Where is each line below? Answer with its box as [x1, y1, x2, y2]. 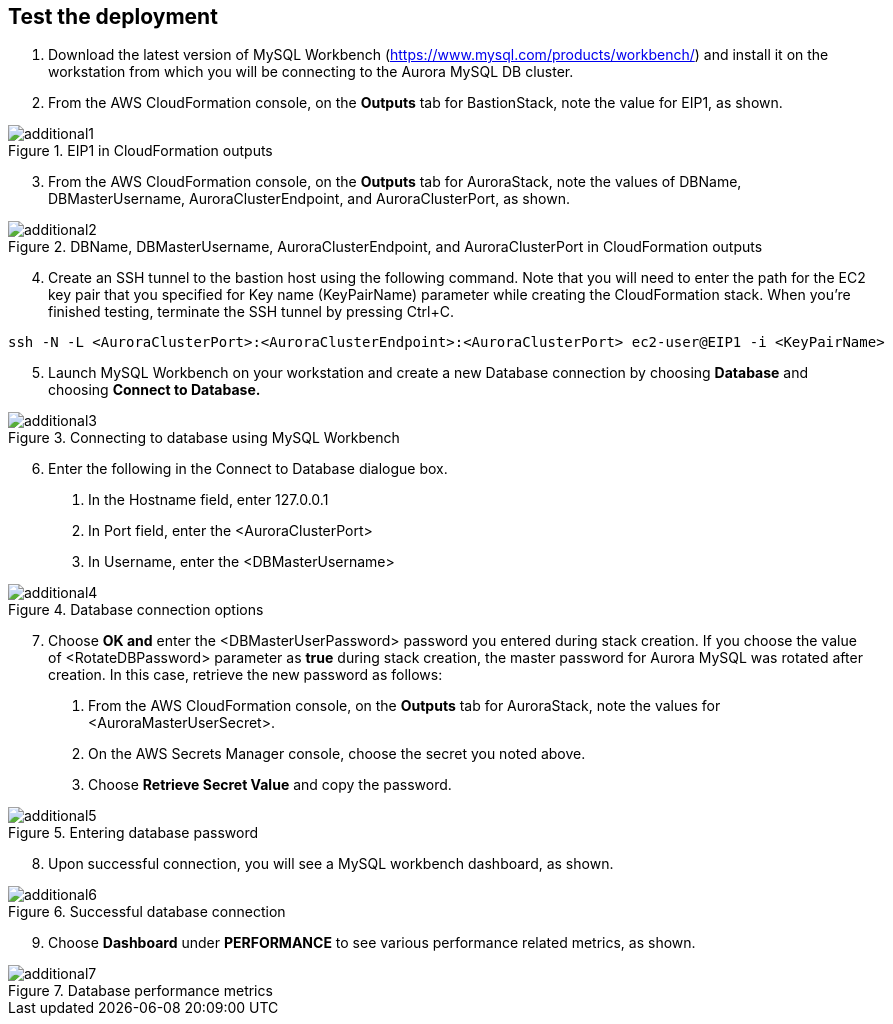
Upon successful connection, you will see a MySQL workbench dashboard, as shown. [48, 855, 614, 873]
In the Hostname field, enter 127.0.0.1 [88, 491, 329, 509]
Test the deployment [8, 4, 218, 29]
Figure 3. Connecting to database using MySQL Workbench [8, 429, 400, 447]
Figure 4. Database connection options [8, 601, 264, 619]
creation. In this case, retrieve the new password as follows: [48, 666, 443, 684]
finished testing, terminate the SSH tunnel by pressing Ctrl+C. [48, 303, 454, 321]
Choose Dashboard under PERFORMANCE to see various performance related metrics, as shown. [48, 934, 696, 952]
